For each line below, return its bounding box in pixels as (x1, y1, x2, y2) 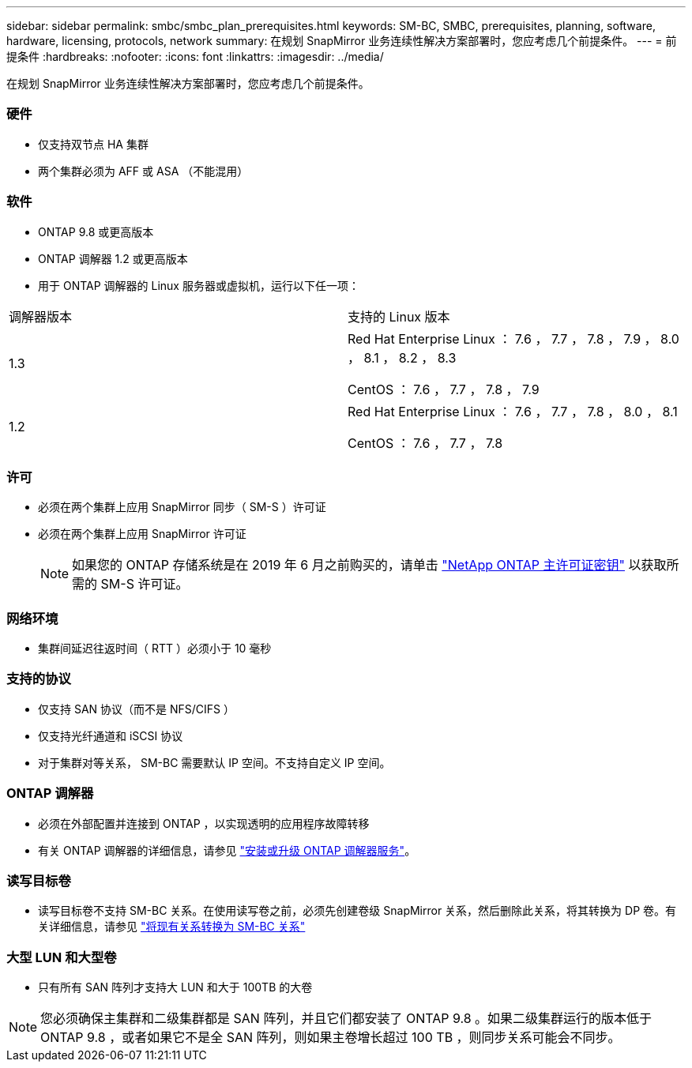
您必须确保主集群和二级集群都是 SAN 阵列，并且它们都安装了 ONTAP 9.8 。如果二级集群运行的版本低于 (40, 1010, 653, 1026)
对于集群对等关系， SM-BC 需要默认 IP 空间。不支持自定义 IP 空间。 (38, 755, 391, 769)
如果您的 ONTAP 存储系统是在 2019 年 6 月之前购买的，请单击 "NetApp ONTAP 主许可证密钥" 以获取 (72, 557, 667, 573)
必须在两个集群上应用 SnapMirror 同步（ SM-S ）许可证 (38, 500, 326, 514)
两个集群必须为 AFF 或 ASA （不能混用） (38, 164, 249, 178)
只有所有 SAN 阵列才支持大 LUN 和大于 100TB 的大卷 (38, 980, 313, 994)
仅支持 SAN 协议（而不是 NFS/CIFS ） (38, 701, 235, 716)
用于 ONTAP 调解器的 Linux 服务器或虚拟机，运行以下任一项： (38, 278, 359, 292)
